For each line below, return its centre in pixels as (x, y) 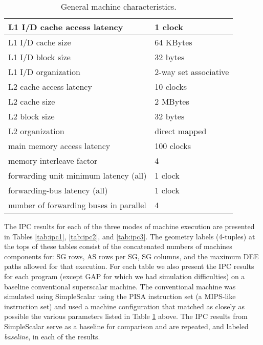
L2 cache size (32, 101)
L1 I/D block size (39, 57)
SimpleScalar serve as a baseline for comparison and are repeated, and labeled (126, 326)
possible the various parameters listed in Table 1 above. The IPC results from (126, 316)
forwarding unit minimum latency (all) (78, 175)
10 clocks (171, 87)
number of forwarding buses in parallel (77, 205)
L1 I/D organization (44, 72)
